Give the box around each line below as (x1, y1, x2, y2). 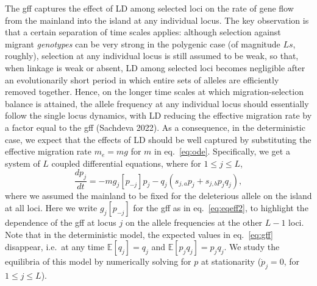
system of (5, 156, 40, 169)
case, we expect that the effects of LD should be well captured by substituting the (5, 133, 312, 145)
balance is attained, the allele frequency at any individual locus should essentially (5, 97, 309, 110)
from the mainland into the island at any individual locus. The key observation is (5, 13, 309, 26)
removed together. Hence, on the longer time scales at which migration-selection (5, 85, 304, 98)
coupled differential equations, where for (51, 156, 201, 169)
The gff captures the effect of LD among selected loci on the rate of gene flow (5, 2, 294, 14)
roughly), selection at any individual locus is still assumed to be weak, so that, (5, 49, 299, 62)
